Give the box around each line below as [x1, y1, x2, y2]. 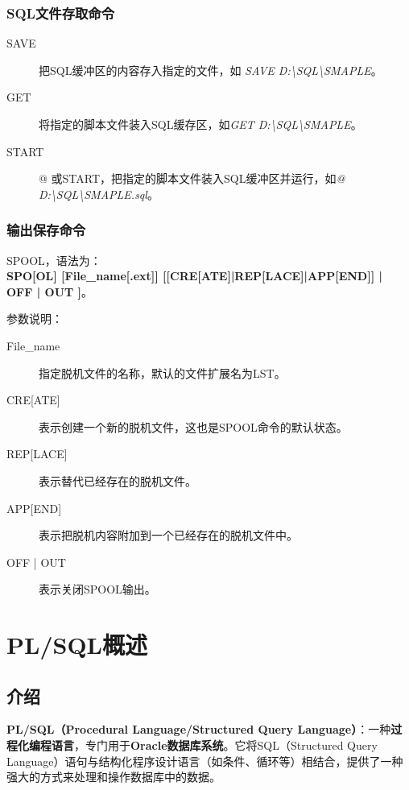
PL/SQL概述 [6, 628, 147, 661]
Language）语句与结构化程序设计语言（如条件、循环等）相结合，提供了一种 [6, 752, 403, 769]
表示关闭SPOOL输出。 [39, 581, 156, 598]
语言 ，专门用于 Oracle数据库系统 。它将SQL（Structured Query [51, 737, 378, 754]
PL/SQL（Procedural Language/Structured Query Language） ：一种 [6, 721, 391, 738]
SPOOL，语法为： [6, 251, 101, 268]
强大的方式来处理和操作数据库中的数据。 [6, 768, 221, 785]
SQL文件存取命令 [6, 2, 115, 23]
